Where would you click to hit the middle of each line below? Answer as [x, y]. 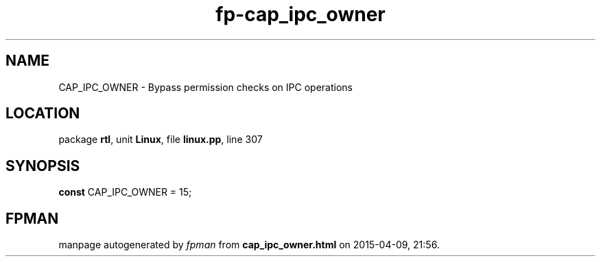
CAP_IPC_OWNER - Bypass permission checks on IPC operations [205, 87]
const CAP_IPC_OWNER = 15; [125, 192]
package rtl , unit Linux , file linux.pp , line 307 [161, 140]
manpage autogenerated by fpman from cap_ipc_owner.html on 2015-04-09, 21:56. [249, 245]
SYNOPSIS [43, 166]
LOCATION [43, 114]
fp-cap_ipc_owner [300, 14]
